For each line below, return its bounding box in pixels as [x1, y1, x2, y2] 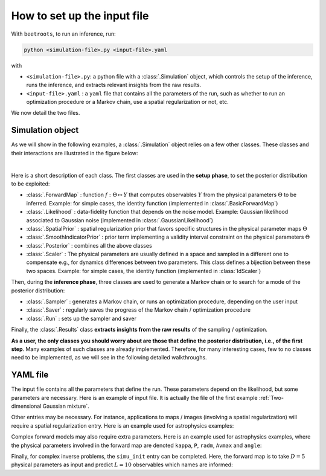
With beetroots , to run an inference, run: [11, 30, 116, 37]
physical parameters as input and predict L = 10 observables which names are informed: [11, 461, 233, 468]
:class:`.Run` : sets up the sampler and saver [26, 315, 137, 322]
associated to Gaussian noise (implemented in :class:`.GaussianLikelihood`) [26, 216, 214, 224]
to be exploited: [11, 180, 50, 187]
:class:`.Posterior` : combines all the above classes [26, 242, 152, 249]
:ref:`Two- [258, 394, 284, 401]
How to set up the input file [11, 9, 149, 22]
